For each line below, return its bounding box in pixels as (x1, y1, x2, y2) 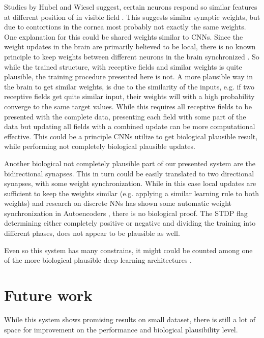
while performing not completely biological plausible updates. (4, 141, 195, 151)
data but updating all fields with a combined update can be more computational (4, 121, 255, 132)
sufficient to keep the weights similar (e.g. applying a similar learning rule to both (4, 188, 259, 198)
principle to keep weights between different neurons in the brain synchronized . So (4, 51, 259, 62)
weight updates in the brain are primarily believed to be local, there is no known (4, 41, 256, 52)
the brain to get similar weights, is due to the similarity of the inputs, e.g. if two (4, 81, 255, 91)
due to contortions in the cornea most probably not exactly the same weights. (4, 21, 246, 32)
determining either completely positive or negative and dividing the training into (4, 218, 256, 228)
